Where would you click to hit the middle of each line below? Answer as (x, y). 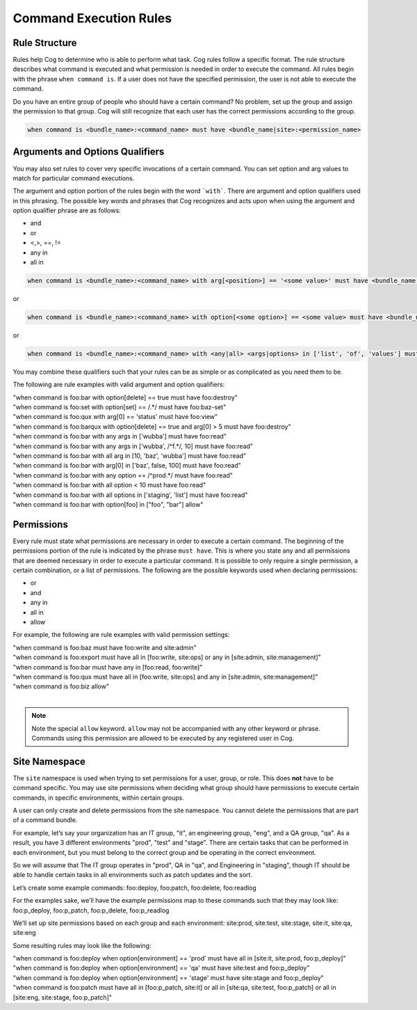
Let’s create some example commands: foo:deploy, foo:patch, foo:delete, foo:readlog (134, 887)
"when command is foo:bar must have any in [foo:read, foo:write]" (108, 667)
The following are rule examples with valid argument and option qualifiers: (119, 385)
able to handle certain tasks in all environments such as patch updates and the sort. (133, 875)
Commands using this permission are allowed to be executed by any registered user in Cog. (163, 738)
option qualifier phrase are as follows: (67, 211)
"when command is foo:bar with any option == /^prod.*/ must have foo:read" (123, 475)
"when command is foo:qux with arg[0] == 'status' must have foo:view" (115, 417)
